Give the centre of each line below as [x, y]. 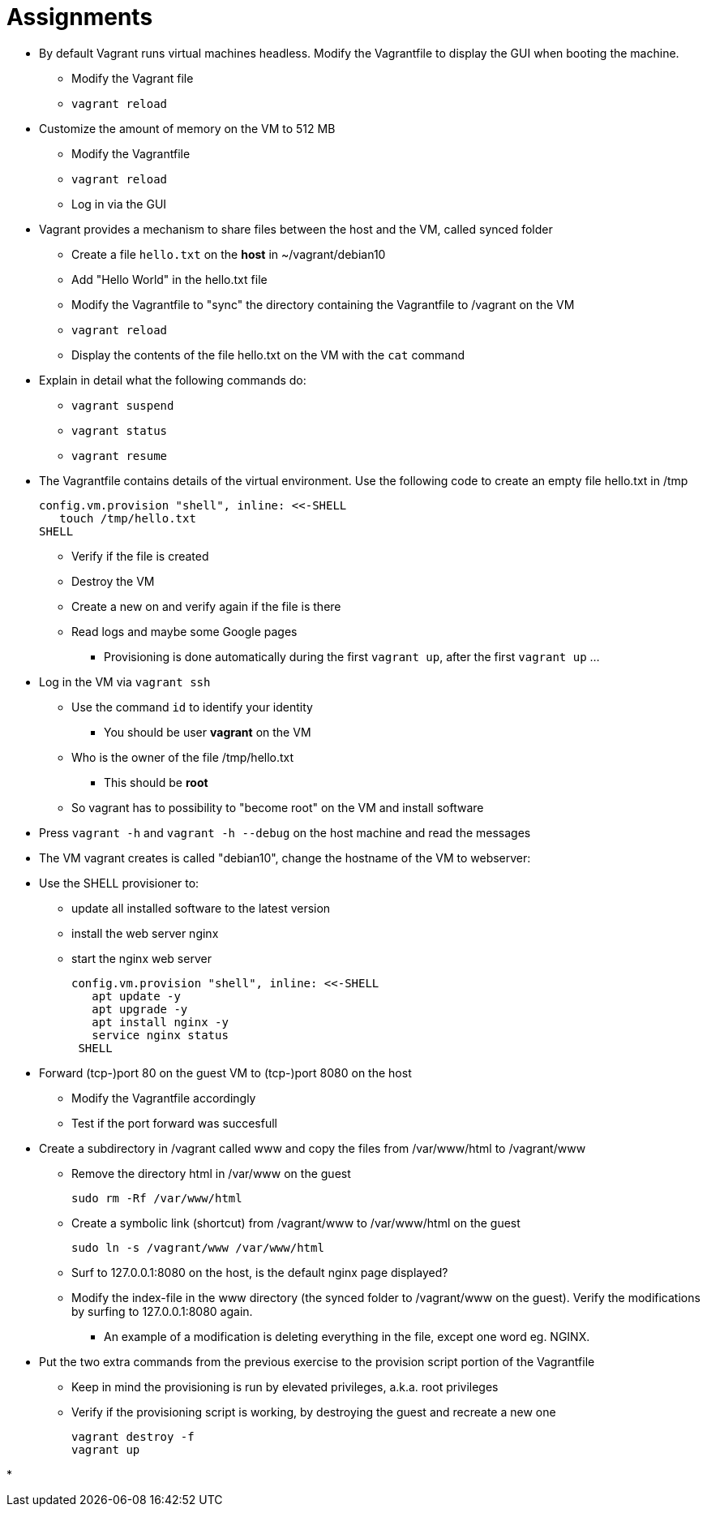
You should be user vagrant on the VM [208, 732]
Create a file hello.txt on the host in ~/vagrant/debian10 [229, 254]
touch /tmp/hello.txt [128, 518]
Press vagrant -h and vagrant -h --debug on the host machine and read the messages [285, 832]
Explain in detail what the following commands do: [173, 380]
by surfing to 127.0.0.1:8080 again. [162, 1311]
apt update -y [136, 996]
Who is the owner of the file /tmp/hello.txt [183, 757]
